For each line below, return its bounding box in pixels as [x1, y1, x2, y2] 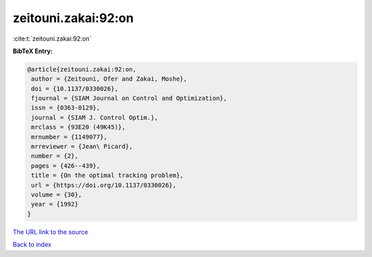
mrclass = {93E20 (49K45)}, [31, 123, 126, 131]
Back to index [12, 240, 52, 249]
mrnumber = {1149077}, [31, 133, 108, 141]
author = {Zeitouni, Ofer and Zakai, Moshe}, [31, 75, 187, 83]
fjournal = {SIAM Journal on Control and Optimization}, [31, 94, 227, 103]
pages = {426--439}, [31, 162, 101, 169]
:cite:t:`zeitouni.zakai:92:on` [12, 34, 92, 43]
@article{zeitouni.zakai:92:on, [27, 65, 137, 73]
